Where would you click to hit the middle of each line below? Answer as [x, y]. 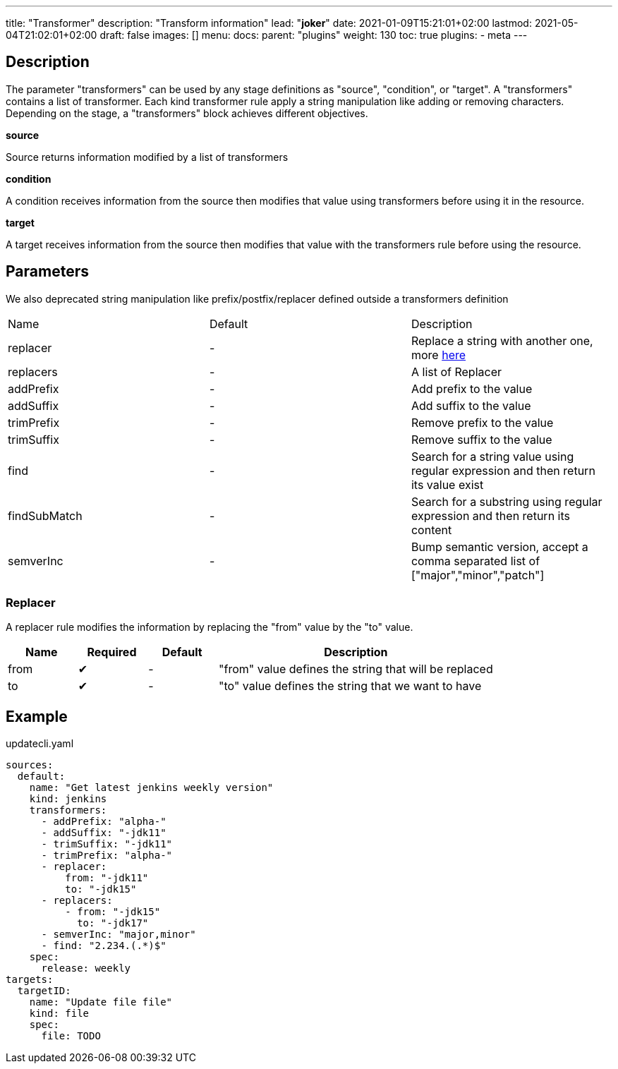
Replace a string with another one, [502, 340]
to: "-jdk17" [113, 923]
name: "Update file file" [101, 1002]
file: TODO [71, 1036]
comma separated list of [475, 561]
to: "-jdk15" [101, 889]
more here [438, 355]
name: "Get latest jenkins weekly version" [151, 788]
